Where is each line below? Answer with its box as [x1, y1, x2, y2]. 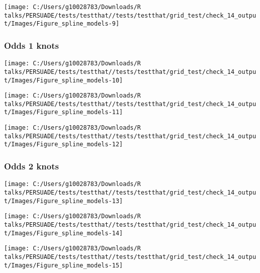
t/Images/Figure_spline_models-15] [4, 261, 123, 269]
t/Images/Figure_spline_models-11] [4, 109, 123, 116]
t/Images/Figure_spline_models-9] [4, 20, 120, 28]
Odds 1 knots [4, 39, 59, 51]
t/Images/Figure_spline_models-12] [4, 141, 123, 148]
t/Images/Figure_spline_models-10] [4, 76, 123, 84]
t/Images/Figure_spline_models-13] [4, 197, 123, 205]
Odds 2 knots [4, 160, 59, 172]
